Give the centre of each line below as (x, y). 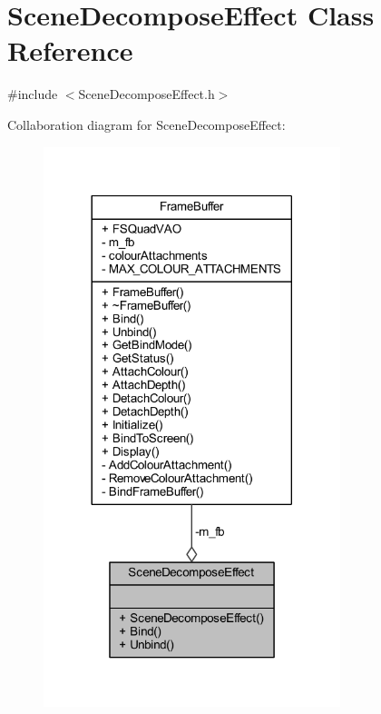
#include (33, 94)
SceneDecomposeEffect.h (147, 94)
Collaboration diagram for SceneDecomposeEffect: (147, 124)
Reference (70, 50)
